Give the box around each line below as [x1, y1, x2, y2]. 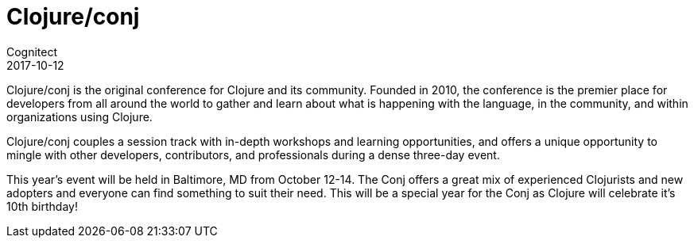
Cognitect [6, 44, 58, 59]
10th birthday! [6, 199, 78, 213]
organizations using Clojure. [6, 109, 153, 124]
